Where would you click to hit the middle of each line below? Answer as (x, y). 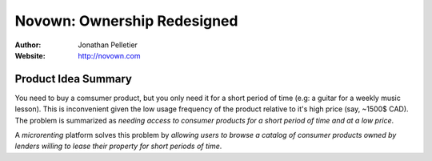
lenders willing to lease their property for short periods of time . (118, 146)
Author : (28, 45)
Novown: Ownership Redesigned (126, 21)
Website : (30, 55)
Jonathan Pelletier (108, 45)
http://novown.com (109, 55)
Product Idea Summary (73, 79)
